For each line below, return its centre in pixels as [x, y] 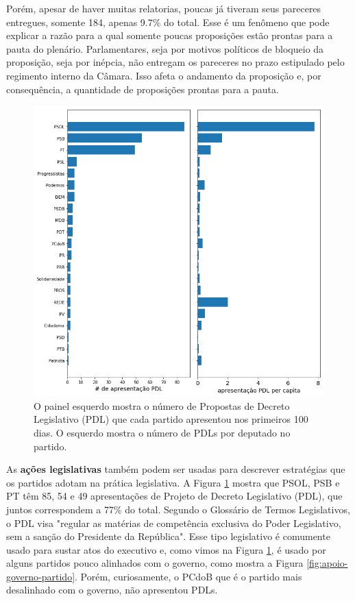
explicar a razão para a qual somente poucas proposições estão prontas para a [170, 35]
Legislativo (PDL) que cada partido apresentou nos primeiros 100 [171, 419]
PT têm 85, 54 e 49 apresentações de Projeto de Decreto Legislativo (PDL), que [174, 496]
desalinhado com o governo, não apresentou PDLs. [112, 590]
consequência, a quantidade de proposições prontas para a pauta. [143, 89]
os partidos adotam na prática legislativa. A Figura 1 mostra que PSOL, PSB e [173, 482]
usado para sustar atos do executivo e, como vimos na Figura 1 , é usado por [166, 549]
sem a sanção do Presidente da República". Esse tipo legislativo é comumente [168, 536]
